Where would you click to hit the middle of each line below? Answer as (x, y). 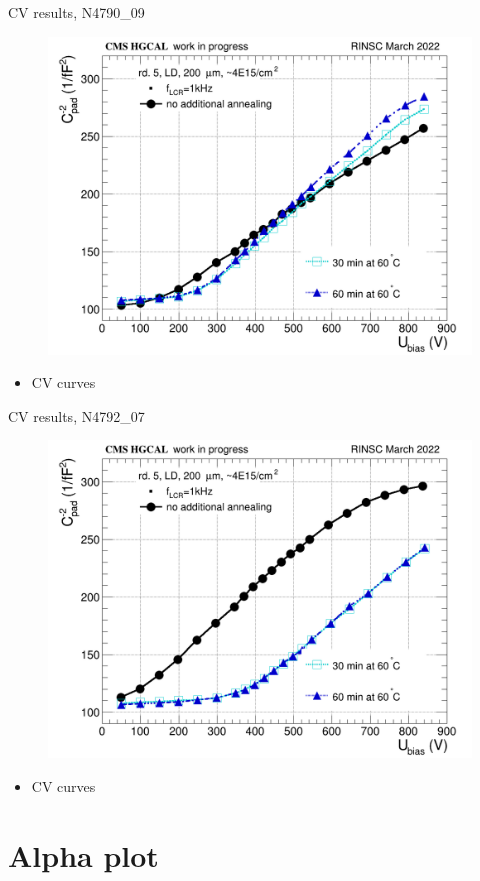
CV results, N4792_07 (76, 415)
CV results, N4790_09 (76, 12)
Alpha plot (83, 854)
